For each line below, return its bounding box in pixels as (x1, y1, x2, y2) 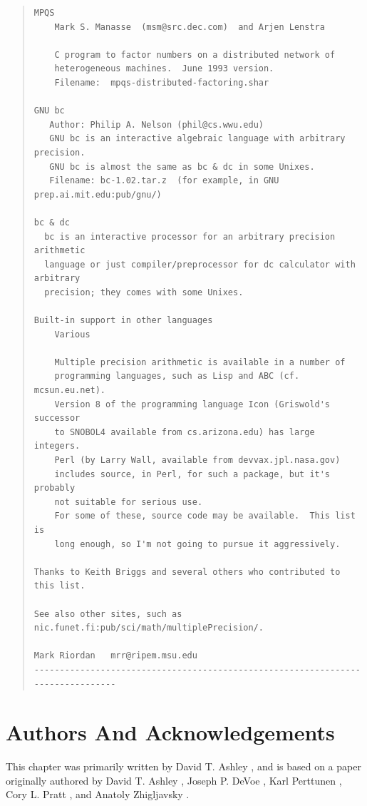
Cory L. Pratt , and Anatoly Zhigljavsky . (6, 787, 190, 802)
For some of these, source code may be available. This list (54, 511, 356, 521)
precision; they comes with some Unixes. (44, 287, 244, 297)
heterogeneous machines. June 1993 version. (54, 63, 274, 74)
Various (54, 329, 91, 340)
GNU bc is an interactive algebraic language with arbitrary (49, 133, 346, 144)
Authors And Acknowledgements (6, 718, 335, 747)
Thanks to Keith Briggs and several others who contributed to (33, 566, 341, 577)
